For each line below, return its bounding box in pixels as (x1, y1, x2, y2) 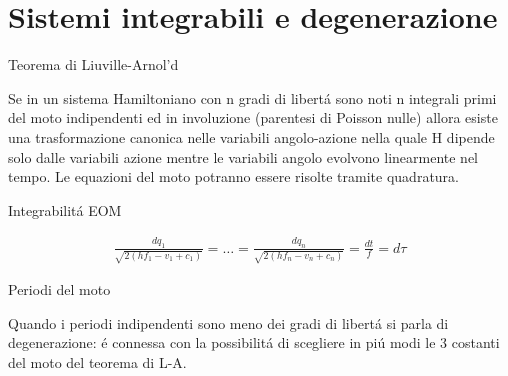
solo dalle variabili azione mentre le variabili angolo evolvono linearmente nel (8, 146, 479, 167)
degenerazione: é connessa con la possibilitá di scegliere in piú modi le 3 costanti (8, 332, 500, 353)
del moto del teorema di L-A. (8, 352, 187, 373)
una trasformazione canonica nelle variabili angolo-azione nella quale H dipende (8, 126, 495, 147)
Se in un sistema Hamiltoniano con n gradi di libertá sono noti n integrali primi (8, 87, 497, 108)
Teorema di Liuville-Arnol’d (8, 54, 179, 75)
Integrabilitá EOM (8, 199, 122, 220)
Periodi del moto (8, 279, 111, 300)
